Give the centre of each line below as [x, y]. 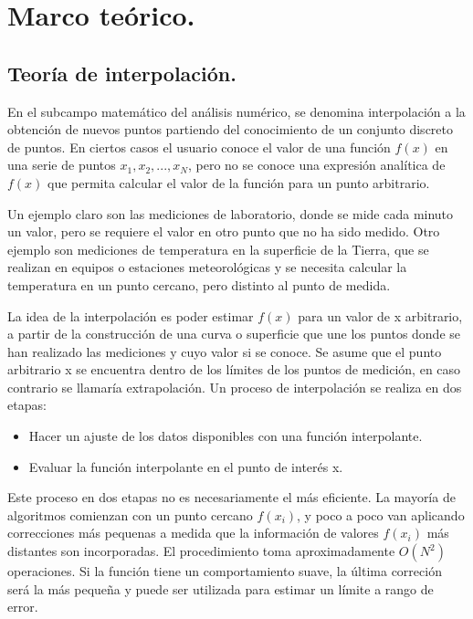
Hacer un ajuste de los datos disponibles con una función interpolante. [226, 436]
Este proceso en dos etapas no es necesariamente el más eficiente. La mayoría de [231, 497]
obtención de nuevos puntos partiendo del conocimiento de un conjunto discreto [230, 129]
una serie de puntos [62, 165]
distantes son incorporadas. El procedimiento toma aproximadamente [201, 551]
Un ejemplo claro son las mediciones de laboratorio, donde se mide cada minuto [231, 213]
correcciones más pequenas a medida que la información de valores [193, 533]
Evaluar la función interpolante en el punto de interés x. [186, 466]
